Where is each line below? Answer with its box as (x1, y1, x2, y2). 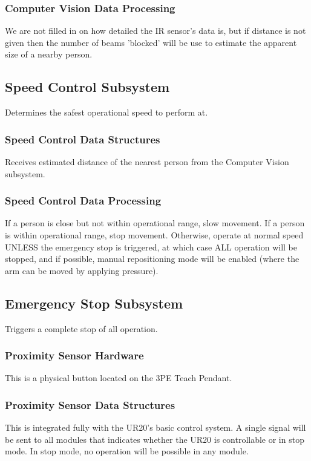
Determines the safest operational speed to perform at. (5, 106, 208, 119)
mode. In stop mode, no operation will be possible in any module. (5, 445, 249, 457)
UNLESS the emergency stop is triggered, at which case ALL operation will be (5, 240, 297, 253)
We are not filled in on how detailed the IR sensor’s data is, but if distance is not (5, 24, 306, 37)
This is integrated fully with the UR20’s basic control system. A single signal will (5, 421, 306, 434)
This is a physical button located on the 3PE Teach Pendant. (5, 371, 232, 384)
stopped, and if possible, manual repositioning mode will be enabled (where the (5, 252, 300, 265)
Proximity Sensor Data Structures (5, 397, 175, 412)
